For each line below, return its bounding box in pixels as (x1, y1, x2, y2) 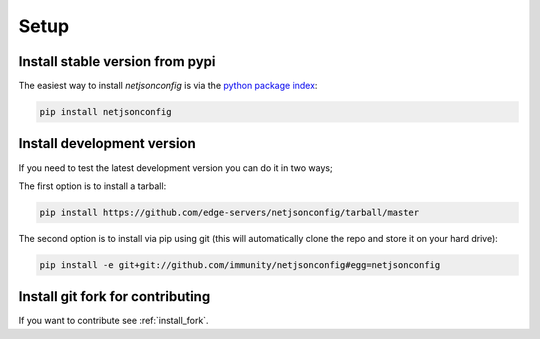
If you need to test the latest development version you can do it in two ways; (18, 161, 334, 174)
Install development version (18, 135, 197, 152)
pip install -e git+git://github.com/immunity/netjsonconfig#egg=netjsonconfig (39, 259, 441, 270)
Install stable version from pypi (18, 53, 216, 70)
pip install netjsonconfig (39, 106, 172, 118)
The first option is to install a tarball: (18, 180, 167, 192)
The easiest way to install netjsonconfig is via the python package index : (18, 80, 318, 92)
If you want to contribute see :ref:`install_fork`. (18, 315, 209, 327)
